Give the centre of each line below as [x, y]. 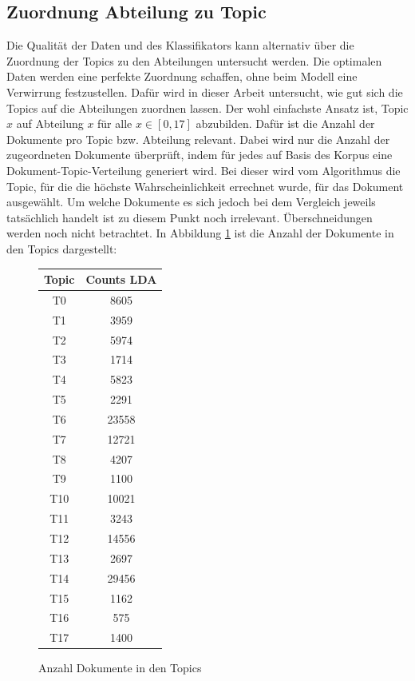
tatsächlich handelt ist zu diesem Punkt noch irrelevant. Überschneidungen [190, 217]
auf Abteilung [50, 123]
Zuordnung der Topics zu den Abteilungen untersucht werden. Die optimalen [194, 60]
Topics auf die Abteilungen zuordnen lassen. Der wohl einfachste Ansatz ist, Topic [207, 108]
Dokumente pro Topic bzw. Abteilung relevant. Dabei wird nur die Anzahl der [198, 139]
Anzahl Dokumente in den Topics [120, 668]
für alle [115, 123]
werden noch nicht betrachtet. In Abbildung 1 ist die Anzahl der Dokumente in [200, 233]
